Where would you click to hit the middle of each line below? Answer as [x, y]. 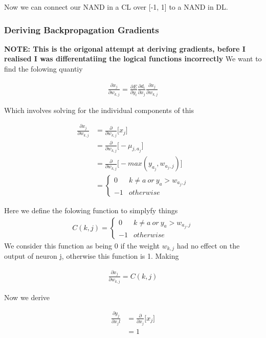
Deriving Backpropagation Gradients [82, 29]
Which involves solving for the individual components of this [99, 110]
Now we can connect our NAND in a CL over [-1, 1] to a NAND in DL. [116, 7]
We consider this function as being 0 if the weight [82, 245]
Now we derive [27, 297]
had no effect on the [208, 245]
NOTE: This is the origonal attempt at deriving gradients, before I [125, 48]
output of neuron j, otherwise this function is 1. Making [92, 256]
